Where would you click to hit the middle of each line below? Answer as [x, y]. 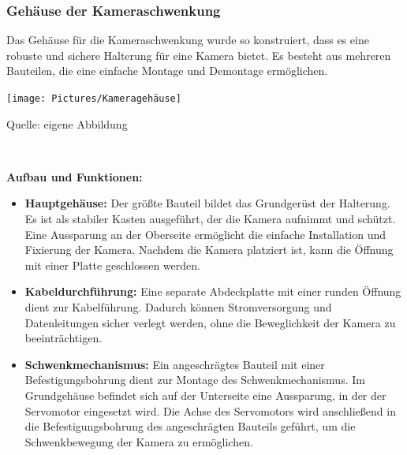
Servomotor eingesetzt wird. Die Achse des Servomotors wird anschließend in [210, 410]
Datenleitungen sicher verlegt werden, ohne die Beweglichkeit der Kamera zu [210, 322]
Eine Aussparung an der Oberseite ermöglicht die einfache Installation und [205, 234]
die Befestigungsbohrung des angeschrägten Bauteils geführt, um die [190, 426]
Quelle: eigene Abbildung [67, 123]
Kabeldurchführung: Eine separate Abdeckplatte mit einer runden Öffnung [213, 291]
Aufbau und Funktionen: [75, 176]
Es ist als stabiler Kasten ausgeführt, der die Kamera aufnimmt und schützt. [210, 219]
